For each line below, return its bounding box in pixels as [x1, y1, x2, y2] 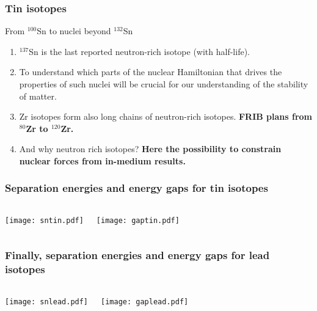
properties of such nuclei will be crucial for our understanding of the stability [19, 78, 308, 90]
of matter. [19, 89, 57, 102]
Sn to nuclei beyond [37, 24, 111, 37]
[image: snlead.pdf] [5, 297, 89, 306]
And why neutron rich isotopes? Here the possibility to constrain [19, 142, 282, 155]
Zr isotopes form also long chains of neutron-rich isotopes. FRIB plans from [19, 110, 313, 123]
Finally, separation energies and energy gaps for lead [5, 247, 270, 263]
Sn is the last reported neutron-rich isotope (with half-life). [29, 45, 250, 57]
